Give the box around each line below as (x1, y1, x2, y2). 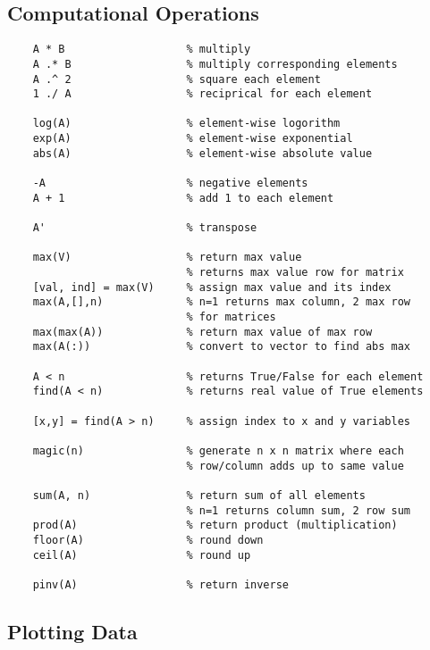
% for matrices (186, 311, 276, 324)
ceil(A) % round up (32, 548, 251, 562)
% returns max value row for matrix (186, 266, 404, 279)
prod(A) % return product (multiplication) (32, 519, 398, 532)
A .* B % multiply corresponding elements (32, 57, 398, 71)
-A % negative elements (32, 177, 308, 190)
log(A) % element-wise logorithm (32, 117, 341, 130)
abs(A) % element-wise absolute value (32, 146, 373, 160)
